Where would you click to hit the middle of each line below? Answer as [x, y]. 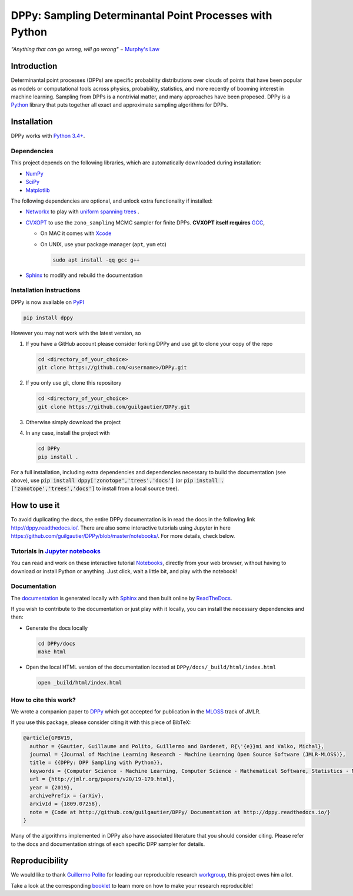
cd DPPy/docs [57, 643]
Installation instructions [46, 290]
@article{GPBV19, [48, 738]
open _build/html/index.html [80, 683]
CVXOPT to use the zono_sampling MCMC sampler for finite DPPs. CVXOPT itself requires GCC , [145, 222]
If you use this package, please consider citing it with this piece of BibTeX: [101, 722]
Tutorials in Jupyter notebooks [56, 551]
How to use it [35, 506]
